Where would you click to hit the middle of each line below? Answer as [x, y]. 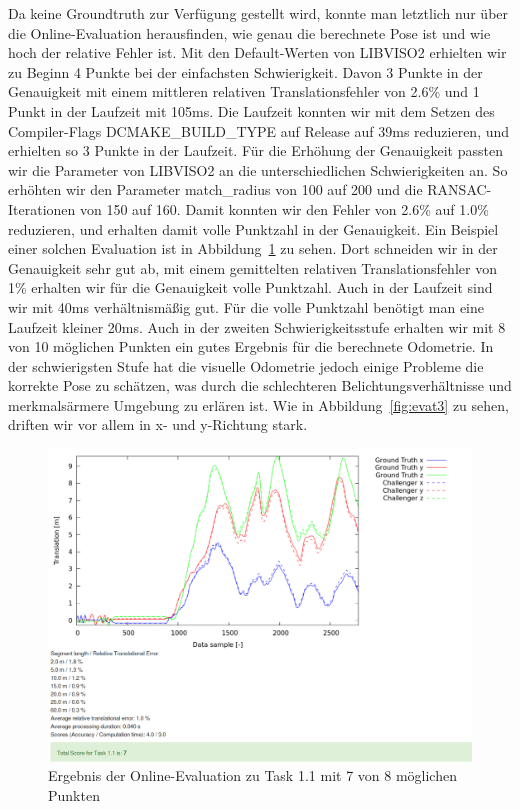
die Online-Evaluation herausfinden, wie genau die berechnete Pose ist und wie [249, 32]
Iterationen [42, 208]
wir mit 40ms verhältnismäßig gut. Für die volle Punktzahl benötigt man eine [246, 306]
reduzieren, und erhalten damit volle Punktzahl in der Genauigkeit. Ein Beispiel [253, 228]
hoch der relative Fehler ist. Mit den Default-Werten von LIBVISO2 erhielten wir [257, 52]
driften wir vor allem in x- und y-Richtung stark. [158, 424]
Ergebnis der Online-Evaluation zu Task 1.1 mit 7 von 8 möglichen [252, 775]
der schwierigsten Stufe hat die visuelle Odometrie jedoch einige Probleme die [246, 365]
